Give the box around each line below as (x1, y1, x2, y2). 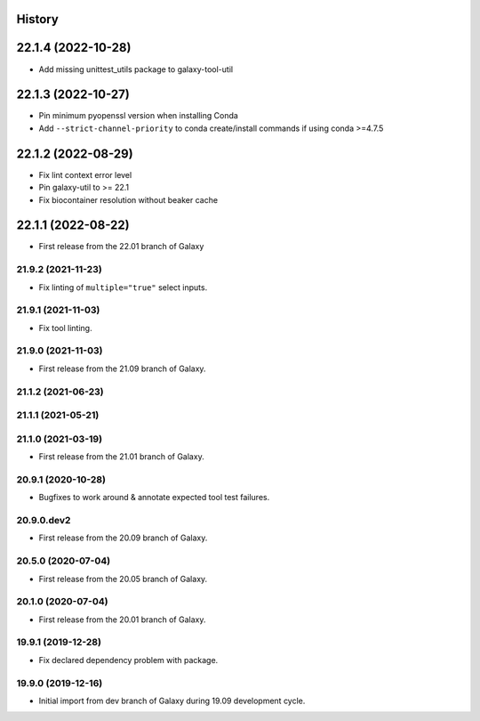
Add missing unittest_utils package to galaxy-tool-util (38, 63, 234, 75)
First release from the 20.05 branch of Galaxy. (38, 573, 208, 584)
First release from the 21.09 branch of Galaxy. (38, 363, 206, 374)
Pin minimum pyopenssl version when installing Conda (38, 110, 239, 121)
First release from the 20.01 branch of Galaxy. (38, 614, 206, 625)
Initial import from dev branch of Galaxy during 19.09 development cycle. (38, 695, 306, 706)
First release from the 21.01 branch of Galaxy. (38, 451, 204, 462)
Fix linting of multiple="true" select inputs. (38, 281, 208, 293)
